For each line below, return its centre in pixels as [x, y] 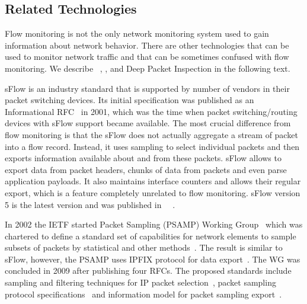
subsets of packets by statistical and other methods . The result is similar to [144, 247]
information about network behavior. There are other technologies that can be [147, 45]
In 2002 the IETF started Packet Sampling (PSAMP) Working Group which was [154, 224]
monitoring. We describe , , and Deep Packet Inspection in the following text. [148, 68]
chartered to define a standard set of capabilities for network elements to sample [151, 236]
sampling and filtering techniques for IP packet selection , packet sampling [140, 282]
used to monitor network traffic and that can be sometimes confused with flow [147, 57]
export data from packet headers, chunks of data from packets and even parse [146, 169]
